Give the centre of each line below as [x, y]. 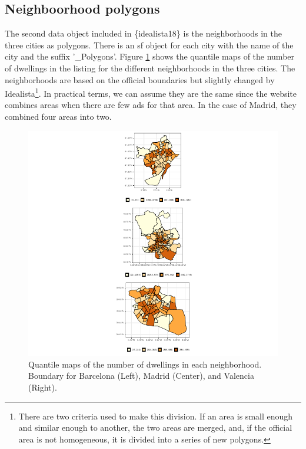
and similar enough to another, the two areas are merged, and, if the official [155, 427]
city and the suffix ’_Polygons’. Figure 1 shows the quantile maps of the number [150, 56]
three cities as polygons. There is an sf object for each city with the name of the [149, 45]
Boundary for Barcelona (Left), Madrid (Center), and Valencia [141, 376]
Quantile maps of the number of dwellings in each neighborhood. [145, 364]
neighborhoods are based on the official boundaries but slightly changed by [140, 79]
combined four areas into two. [58, 117]
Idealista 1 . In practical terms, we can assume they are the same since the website [151, 92]
